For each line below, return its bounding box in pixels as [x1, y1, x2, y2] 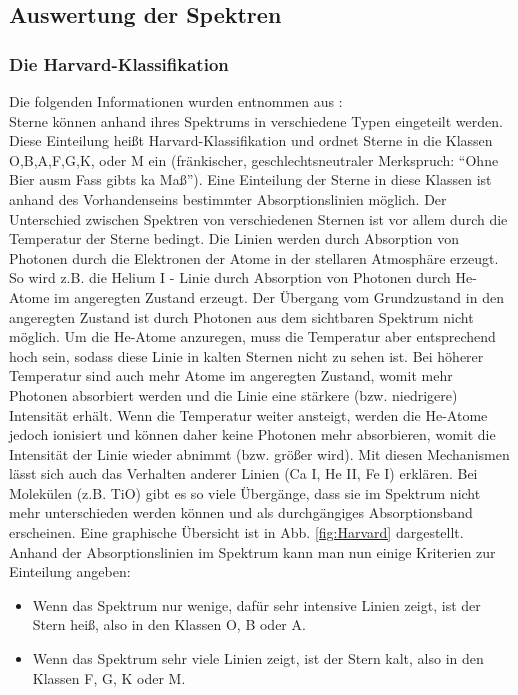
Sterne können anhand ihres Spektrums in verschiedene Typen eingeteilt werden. [9, 110, 503, 131]
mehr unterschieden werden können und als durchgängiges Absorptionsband [9, 502, 473, 523]
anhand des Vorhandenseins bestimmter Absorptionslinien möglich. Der [9, 188, 447, 209]
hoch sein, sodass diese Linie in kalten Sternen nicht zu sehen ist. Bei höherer [9, 345, 484, 366]
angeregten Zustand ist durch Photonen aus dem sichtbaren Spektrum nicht [9, 306, 474, 327]
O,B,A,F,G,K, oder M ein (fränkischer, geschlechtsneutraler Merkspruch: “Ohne [9, 149, 499, 170]
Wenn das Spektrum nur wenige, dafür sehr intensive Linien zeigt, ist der [32, 594, 481, 615]
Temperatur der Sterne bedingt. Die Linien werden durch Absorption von [9, 228, 459, 249]
